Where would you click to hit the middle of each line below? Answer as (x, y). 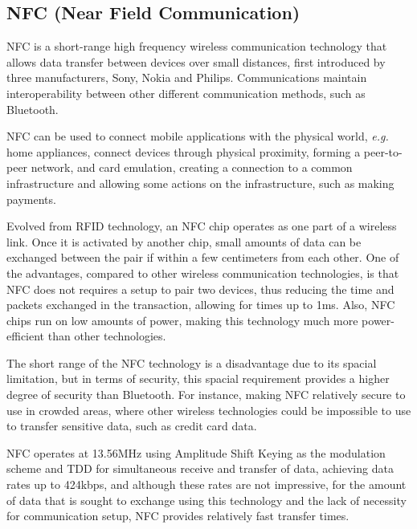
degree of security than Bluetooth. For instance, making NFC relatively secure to (206, 395)
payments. (31, 199)
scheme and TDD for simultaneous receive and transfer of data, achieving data (200, 468)
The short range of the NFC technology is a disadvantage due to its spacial (192, 362)
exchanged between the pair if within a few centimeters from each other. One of (203, 257)
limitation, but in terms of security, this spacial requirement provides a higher (198, 378)
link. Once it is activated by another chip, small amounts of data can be (184, 241)
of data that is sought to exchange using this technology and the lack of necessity (206, 500)
